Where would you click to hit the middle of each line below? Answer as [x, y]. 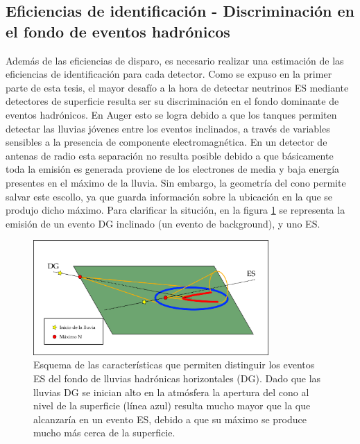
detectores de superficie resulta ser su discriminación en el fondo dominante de [172, 101]
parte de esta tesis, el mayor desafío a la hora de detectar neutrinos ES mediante [177, 87]
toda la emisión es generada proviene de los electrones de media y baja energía [173, 169]
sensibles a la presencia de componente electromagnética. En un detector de [166, 142]
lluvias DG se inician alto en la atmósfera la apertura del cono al [171, 392]
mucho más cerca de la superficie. [104, 433]
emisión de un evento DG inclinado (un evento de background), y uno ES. [163, 223]
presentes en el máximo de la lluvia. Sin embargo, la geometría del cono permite [176, 182]
